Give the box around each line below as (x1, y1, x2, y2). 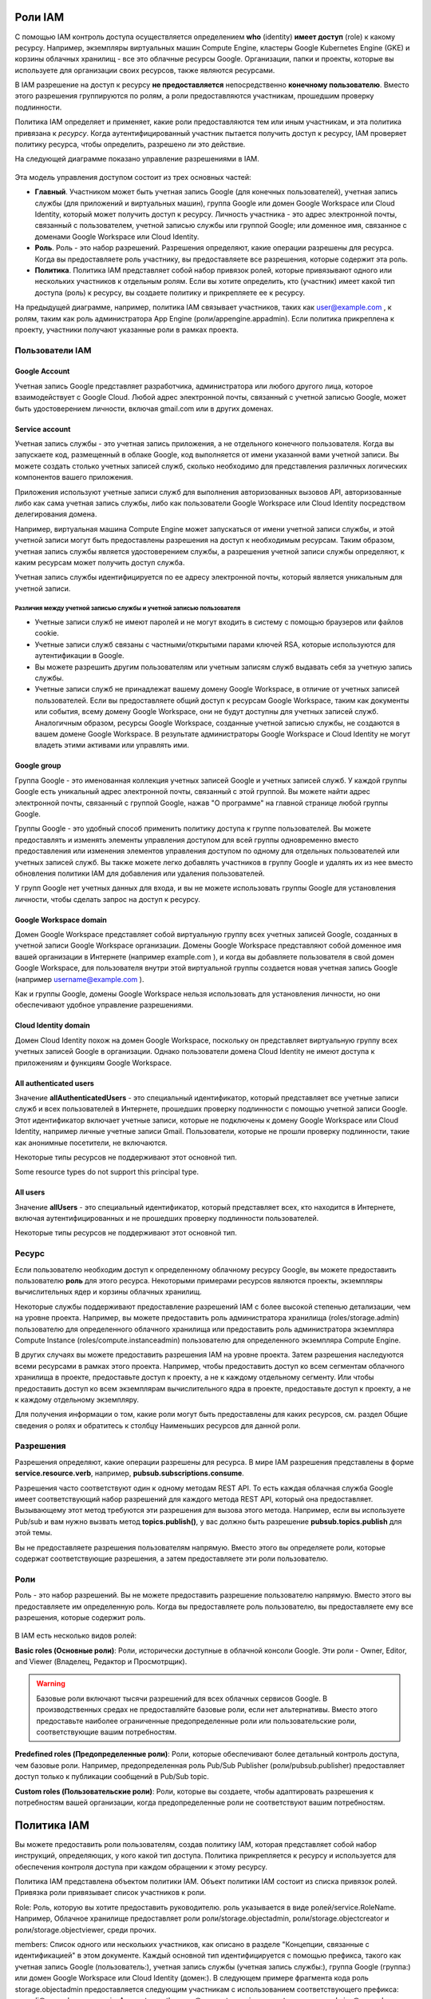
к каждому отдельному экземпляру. (14, 1395, 140, 1404)
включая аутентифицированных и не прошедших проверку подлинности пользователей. (14, 1214, 319, 1223)
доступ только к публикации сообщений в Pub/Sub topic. (14, 1772, 209, 1782)
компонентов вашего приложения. (14, 473, 133, 482)
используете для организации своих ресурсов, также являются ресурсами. (14, 65, 275, 75)
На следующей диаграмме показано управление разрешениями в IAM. (14, 154, 259, 164)
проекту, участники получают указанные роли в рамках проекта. (14, 325, 239, 334)
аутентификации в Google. (34, 651, 125, 660)
